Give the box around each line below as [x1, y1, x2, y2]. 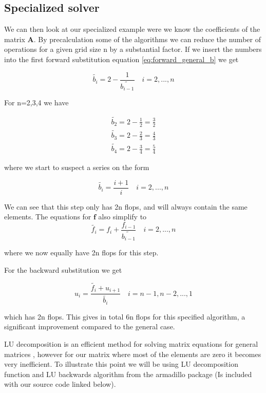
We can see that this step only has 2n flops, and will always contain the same [4, 201, 248, 212]
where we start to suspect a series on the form [4, 161, 149, 172]
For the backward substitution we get [4, 265, 122, 275]
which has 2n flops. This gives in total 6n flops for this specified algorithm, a [4, 311, 245, 322]
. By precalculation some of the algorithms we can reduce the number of [33, 33, 261, 44]
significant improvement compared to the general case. [4, 321, 175, 332]
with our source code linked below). [4, 379, 116, 389]
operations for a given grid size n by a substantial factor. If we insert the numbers [4, 44, 262, 54]
